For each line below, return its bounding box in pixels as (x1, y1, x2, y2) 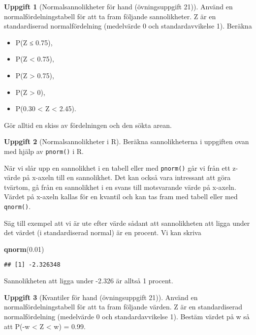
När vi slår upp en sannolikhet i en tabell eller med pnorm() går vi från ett (4, 162, 230, 173)
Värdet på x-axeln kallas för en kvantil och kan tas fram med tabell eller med (4, 191, 238, 202)
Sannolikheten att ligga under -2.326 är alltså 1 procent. (4, 275, 173, 286)
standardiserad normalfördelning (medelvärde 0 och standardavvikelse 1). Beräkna (4, 21, 252, 31)
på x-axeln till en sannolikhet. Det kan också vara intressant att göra (22, 172, 231, 183)
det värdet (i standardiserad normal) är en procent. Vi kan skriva (4, 227, 201, 238)
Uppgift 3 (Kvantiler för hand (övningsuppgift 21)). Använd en (4, 292, 198, 302)
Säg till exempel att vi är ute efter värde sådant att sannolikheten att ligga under (4, 217, 250, 228)
